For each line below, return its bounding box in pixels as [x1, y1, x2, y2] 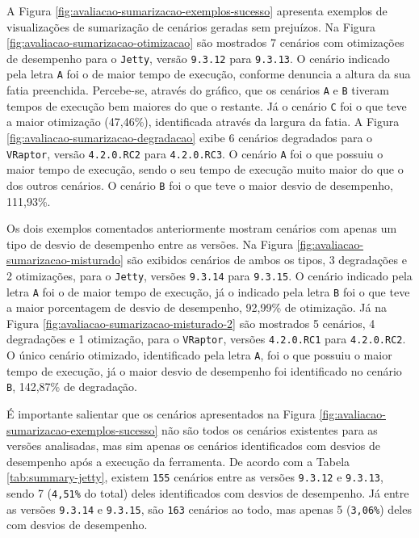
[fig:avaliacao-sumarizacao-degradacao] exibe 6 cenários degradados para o [6, 129, 373, 145]
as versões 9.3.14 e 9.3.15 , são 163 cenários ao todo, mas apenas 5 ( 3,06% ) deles [6, 500, 412, 517]
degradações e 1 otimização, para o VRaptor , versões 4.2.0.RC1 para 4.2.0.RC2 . [6, 330, 406, 347]
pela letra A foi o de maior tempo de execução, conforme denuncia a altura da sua [6, 65, 411, 82]
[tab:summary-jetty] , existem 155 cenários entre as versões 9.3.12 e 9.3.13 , [6, 469, 383, 485]
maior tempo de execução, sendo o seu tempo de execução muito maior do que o [6, 161, 404, 178]
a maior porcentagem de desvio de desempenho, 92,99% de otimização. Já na [6, 299, 387, 316]
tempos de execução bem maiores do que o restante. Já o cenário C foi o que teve [6, 97, 407, 114]
